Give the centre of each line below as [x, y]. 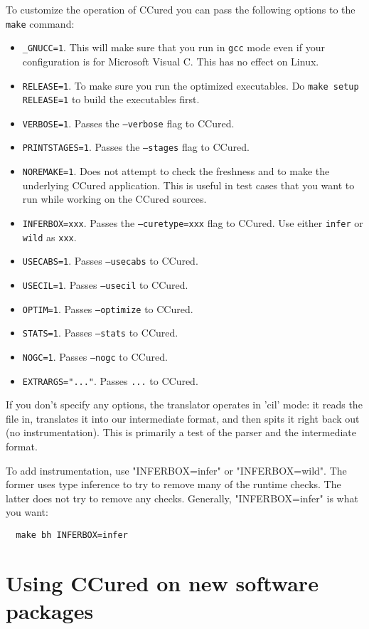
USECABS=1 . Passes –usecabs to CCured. [110, 261]
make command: [40, 23]
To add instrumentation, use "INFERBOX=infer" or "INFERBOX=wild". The [176, 470]
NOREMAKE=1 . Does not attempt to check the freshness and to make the [176, 171]
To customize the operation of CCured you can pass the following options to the [181, 9]
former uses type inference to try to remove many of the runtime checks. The [173, 484]
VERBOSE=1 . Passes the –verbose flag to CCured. [128, 123]
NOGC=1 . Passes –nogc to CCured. [95, 356]
